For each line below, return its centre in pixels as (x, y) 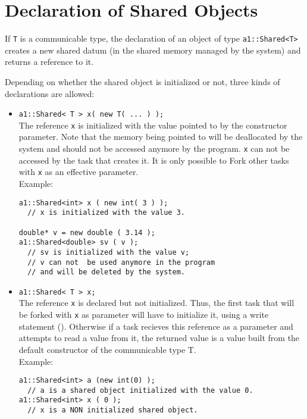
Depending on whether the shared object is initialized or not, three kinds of (142, 81)
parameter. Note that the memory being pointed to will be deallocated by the (161, 137)
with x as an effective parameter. (79, 172)
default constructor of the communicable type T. (107, 349)
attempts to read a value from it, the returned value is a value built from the (159, 338)
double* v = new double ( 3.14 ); (87, 232)
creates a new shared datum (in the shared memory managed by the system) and (153, 50)
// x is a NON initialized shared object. (113, 410)
